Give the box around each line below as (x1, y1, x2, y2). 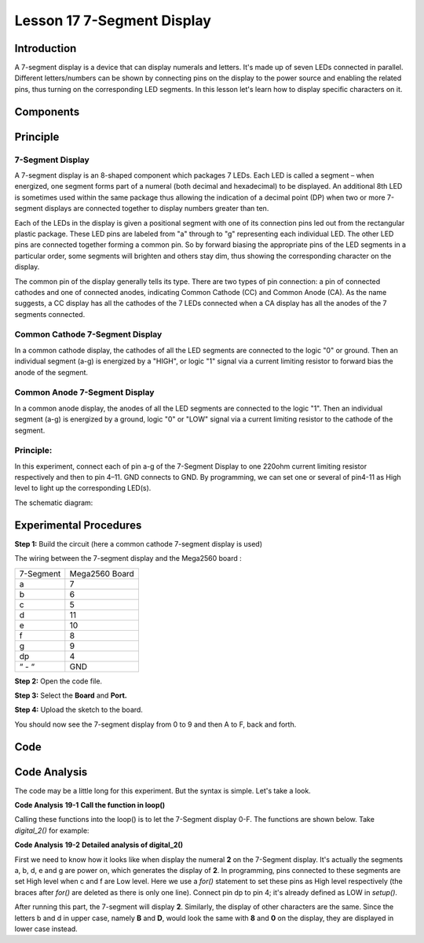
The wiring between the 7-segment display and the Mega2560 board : (14, 554, 243, 563)
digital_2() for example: (14, 826, 90, 835)
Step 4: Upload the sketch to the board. (14, 705, 143, 715)
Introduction (14, 42, 77, 55)
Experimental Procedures (14, 518, 142, 532)
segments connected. (14, 309, 86, 319)
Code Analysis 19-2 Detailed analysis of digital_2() (14, 840, 184, 849)
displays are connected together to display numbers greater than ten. (44, 204, 269, 213)
